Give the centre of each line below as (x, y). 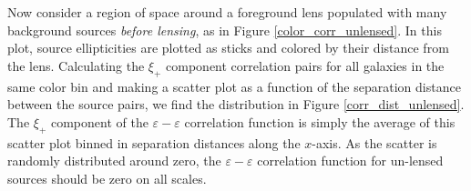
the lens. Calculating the (76, 65)
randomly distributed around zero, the (114, 161)
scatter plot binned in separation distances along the (154, 142)
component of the (99, 121)
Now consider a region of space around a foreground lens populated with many (227, 12)
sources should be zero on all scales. (107, 178)
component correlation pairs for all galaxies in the (305, 65)
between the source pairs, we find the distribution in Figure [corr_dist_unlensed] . (236, 104)
